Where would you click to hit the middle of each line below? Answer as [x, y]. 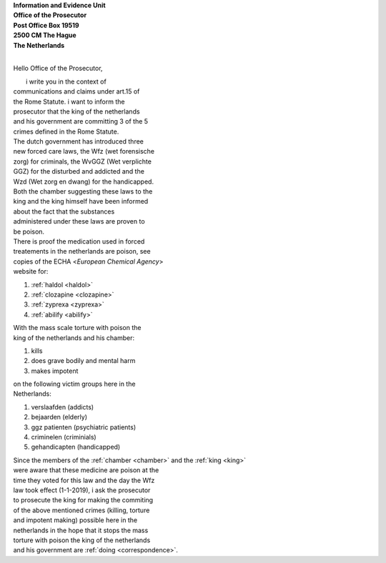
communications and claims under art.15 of [76, 91]
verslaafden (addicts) [63, 407]
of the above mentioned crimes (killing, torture [81, 510]
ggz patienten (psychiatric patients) [84, 427]
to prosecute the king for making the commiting [83, 500]
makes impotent [55, 371]
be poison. [29, 231]
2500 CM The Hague [45, 35]
